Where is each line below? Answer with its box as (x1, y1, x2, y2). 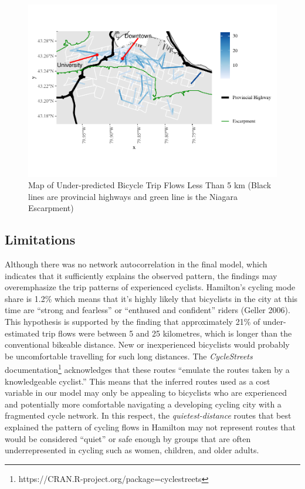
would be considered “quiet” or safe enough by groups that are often (5, 432, 251, 444)
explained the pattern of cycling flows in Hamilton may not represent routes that (5, 421, 296, 433)
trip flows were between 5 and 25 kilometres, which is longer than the (42, 327, 292, 339)
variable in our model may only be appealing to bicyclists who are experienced (5, 386, 287, 399)
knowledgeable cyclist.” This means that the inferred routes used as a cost (5, 375, 270, 387)
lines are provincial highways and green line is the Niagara (28, 190, 238, 202)
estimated (5, 327, 40, 339)
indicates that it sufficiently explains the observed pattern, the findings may (5, 269, 277, 281)
